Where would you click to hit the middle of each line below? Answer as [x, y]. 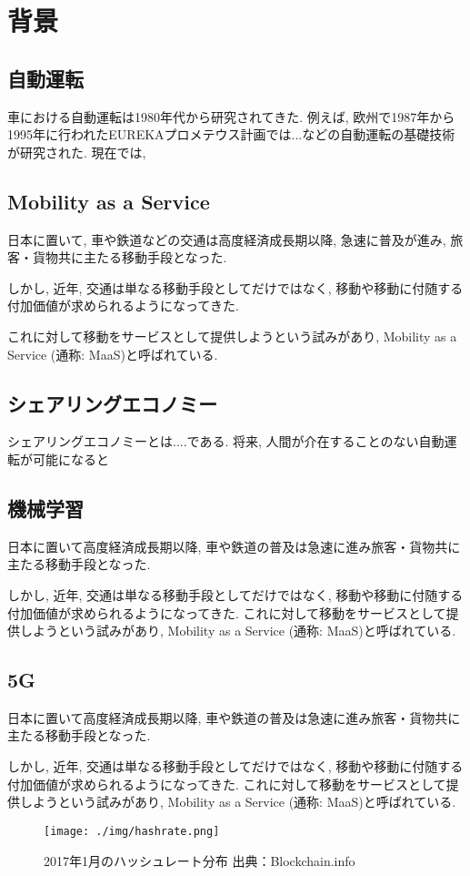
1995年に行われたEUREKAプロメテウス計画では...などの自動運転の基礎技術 [231, 134]
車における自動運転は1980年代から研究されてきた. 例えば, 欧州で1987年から [231, 116]
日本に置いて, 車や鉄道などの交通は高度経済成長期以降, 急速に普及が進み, [227, 239]
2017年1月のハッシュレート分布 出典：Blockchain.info [200, 860]
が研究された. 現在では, [77, 152]
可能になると [70, 458]
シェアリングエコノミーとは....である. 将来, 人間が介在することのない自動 [226, 441]
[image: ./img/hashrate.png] [132, 831]
